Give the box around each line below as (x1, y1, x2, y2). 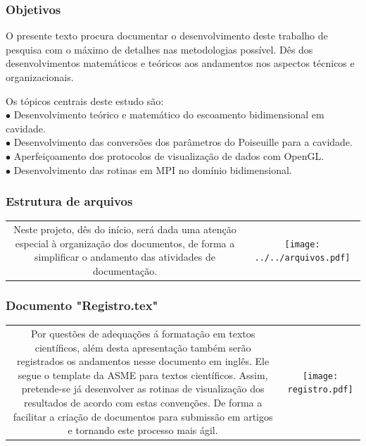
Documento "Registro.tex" (6, 296, 158, 314)
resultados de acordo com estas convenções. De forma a (24, 395, 263, 409)
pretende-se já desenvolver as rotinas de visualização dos (21, 381, 265, 396)
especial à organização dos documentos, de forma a (15, 235, 235, 250)
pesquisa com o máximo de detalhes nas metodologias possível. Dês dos (6, 42, 313, 56)
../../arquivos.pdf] (254, 253, 351, 264)
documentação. (93, 263, 158, 278)
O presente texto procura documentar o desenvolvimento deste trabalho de (6, 28, 328, 43)
